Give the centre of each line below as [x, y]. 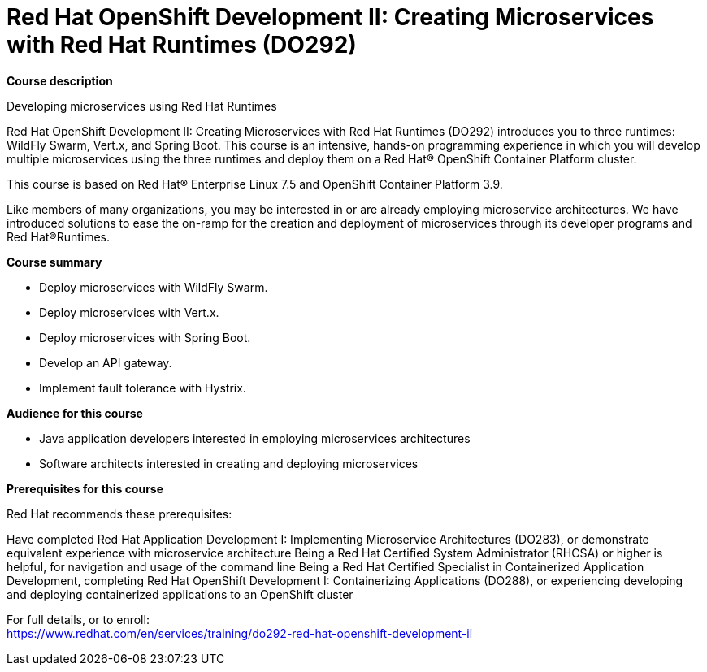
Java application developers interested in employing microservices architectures [255, 438]
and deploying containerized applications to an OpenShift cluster [180, 594]
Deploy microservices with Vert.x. [129, 312]
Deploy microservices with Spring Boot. [145, 337]
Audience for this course [75, 413]
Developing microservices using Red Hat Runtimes [142, 106]
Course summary [54, 262]
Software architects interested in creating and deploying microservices [229, 463]
